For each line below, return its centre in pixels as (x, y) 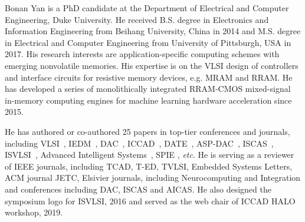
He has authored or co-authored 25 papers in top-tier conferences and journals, (147, 131)
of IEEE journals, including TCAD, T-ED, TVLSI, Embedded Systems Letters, (149, 166)
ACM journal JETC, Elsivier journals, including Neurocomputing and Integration (153, 178)
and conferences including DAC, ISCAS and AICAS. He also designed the (138, 189)
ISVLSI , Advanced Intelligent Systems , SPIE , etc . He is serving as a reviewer (150, 155)
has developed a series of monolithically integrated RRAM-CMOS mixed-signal (148, 89)
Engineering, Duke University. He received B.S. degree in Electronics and (137, 19)
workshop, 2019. (34, 212)
